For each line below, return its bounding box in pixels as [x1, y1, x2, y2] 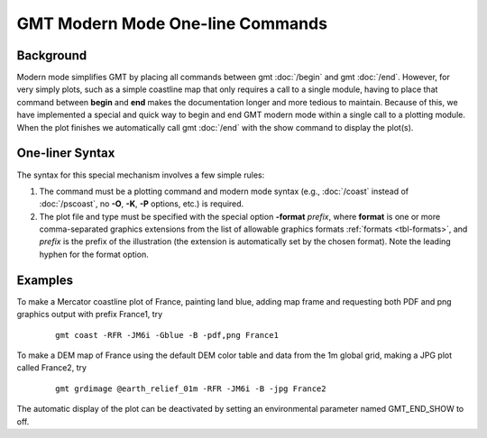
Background [16, 48, 87, 63]
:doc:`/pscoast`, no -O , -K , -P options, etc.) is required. [39, 198, 244, 209]
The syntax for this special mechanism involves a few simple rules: [16, 169, 265, 180]
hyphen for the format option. [39, 249, 149, 260]
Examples [16, 272, 74, 287]
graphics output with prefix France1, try [16, 309, 163, 320]
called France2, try [16, 362, 87, 373]
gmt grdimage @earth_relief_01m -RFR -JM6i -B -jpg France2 [55, 383, 326, 394]
